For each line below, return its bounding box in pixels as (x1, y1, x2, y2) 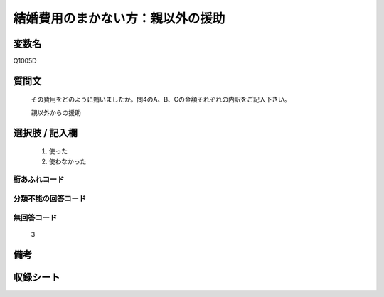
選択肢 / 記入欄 (13, 126, 78, 139)
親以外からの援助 (31, 108, 81, 117)
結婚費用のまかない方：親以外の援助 (13, 11, 225, 26)
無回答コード (13, 212, 58, 222)
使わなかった (48, 157, 87, 166)
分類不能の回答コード (13, 193, 87, 203)
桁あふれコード (13, 175, 65, 185)
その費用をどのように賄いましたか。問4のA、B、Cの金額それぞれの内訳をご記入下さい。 (31, 95, 291, 104)
